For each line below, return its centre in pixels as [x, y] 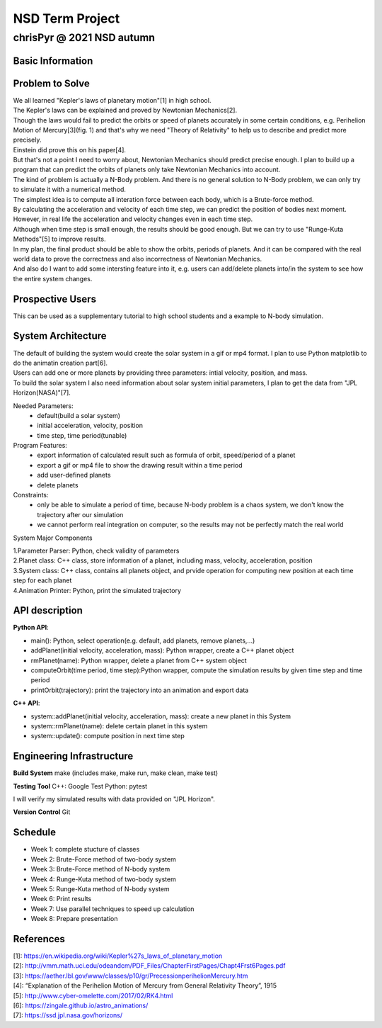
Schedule [35, 832]
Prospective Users [55, 299]
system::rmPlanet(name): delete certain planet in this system [119, 725]
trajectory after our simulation [80, 514]
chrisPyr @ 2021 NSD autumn [84, 38]
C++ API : [27, 703]
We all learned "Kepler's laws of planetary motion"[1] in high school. [112, 100]
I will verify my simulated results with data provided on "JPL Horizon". [114, 799]
